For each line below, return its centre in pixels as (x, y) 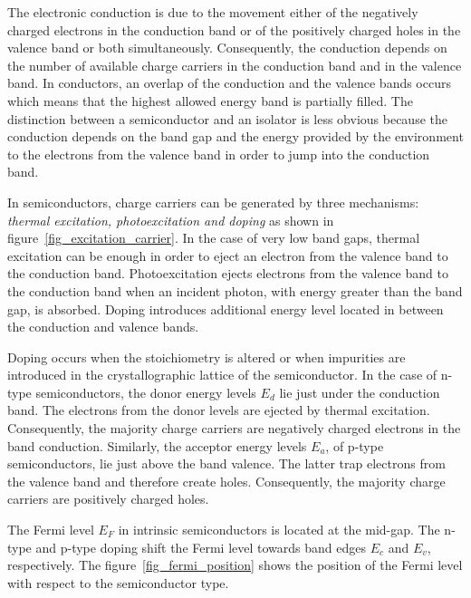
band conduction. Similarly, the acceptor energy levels (157, 445)
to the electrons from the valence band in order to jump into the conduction (219, 154)
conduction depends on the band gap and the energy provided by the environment (235, 136)
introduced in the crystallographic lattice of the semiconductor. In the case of (222, 375)
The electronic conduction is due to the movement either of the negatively (213, 12)
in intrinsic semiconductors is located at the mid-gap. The (279, 530)
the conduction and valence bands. (103, 327)
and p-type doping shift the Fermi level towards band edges (201, 547)
